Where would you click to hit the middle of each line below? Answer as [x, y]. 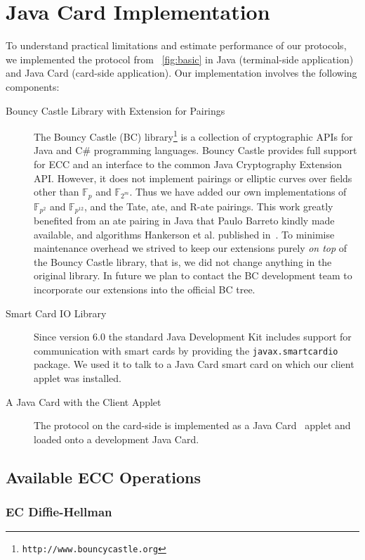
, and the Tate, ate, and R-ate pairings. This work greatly [209, 206]
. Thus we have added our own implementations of [238, 192]
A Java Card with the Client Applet [84, 401]
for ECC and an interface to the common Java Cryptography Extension [188, 164]
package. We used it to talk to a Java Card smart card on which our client [194, 364]
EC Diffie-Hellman [59, 512]
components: [33, 86]
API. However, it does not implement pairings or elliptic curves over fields [193, 178]
